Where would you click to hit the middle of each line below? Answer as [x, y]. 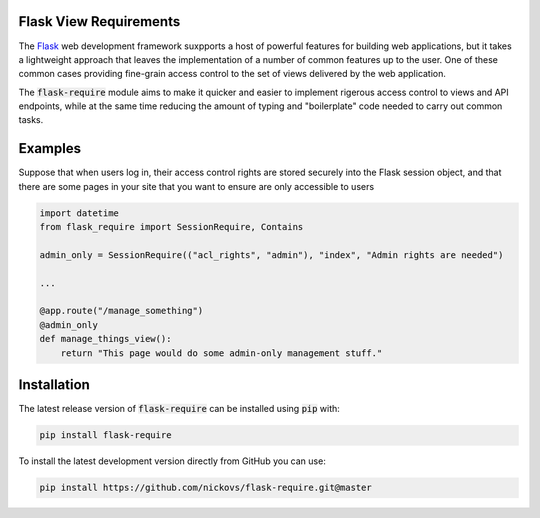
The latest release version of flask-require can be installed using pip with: [179, 409]
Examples [50, 148]
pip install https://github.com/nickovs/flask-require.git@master [205, 488]
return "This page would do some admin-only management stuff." [221, 353]
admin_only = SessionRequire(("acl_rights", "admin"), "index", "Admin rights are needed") [271, 254]
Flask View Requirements [99, 21]
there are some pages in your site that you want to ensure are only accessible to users [196, 186]
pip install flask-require [105, 435]
